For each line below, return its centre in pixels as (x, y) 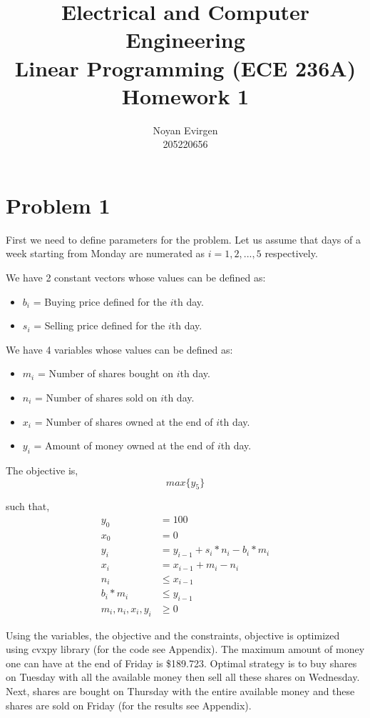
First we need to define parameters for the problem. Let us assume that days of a (183, 239)
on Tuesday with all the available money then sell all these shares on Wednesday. (183, 677)
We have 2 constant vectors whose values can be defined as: (136, 277)
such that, (28, 506)
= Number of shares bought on (105, 373)
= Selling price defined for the (99, 325)
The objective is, (42, 470)
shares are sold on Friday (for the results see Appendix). (129, 705)
